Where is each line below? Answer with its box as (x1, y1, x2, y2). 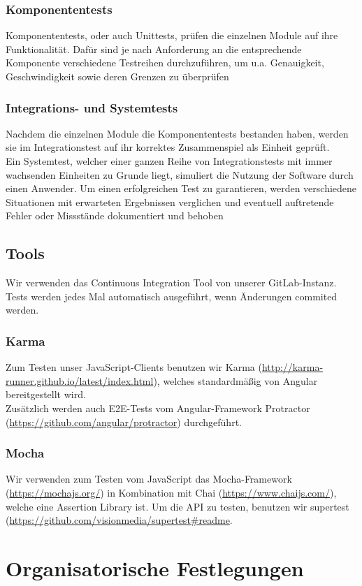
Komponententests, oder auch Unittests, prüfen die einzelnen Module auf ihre (6, 28, 338, 43)
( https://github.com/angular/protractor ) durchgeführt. (6, 414, 242, 429)
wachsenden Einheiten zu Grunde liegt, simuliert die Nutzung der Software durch (6, 167, 354, 182)
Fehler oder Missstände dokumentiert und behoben (6, 208, 224, 223)
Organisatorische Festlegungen (6, 553, 304, 582)
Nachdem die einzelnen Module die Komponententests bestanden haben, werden (6, 126, 349, 140)
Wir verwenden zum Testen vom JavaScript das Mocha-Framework (6, 471, 292, 486)
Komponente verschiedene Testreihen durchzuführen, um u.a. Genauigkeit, (6, 55, 324, 70)
